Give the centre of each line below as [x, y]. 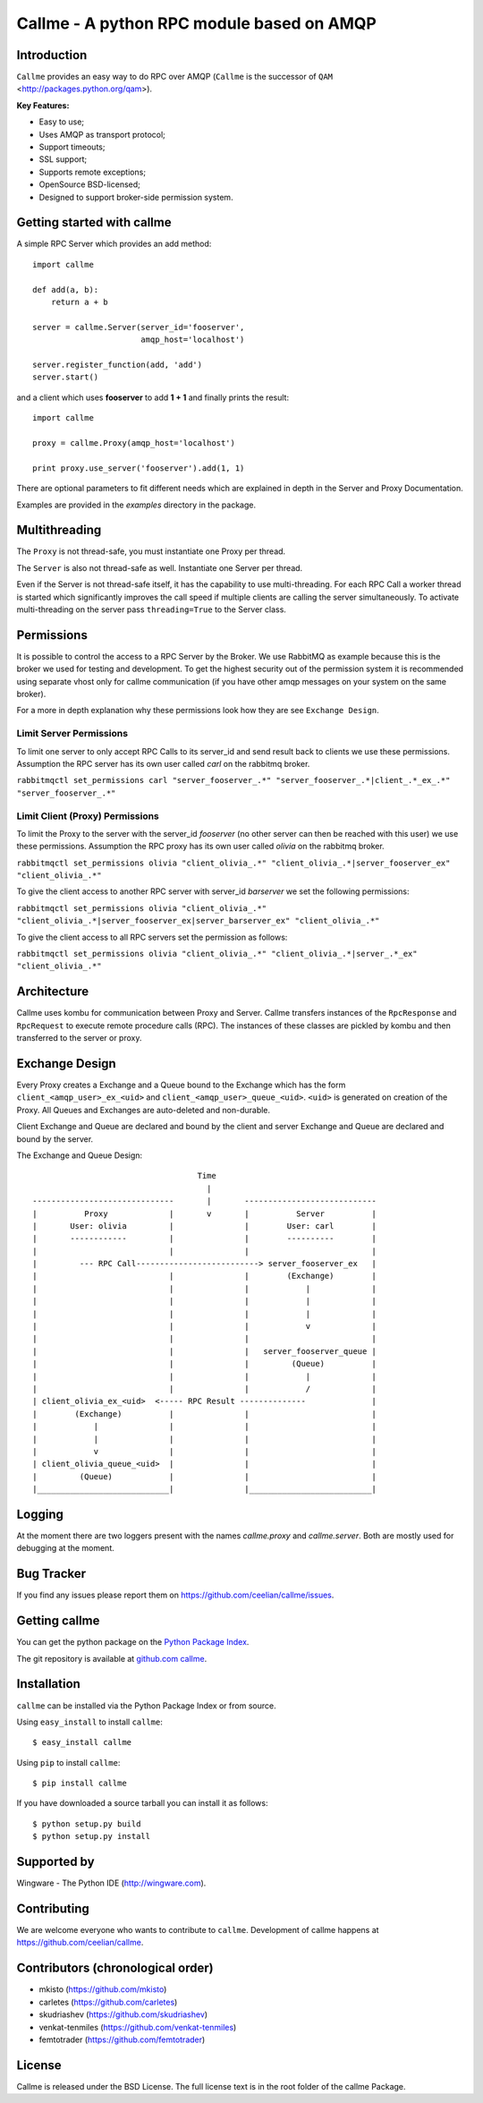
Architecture [53, 992]
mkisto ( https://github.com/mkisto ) [103, 1989]
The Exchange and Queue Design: [80, 1155]
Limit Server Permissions [72, 734]
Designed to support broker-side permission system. [136, 197]
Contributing [53, 1908]
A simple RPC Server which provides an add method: [114, 244]
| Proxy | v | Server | [205, 1213]
